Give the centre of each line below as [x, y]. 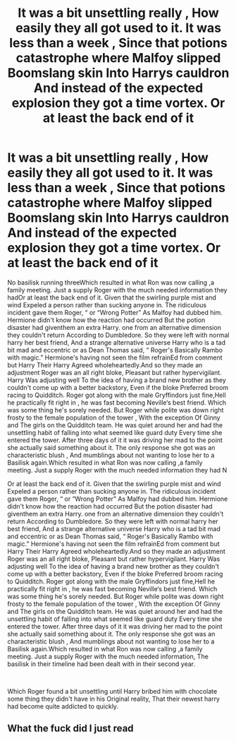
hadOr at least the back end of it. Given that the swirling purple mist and [112, 297]
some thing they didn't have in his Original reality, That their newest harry [114, 699]
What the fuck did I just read [70, 729]
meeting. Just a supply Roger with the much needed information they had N [117, 470]
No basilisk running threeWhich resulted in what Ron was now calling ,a [111, 282]
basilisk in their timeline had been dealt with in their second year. [101, 664]
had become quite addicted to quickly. [63, 706]
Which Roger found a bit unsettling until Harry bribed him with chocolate [112, 691]
